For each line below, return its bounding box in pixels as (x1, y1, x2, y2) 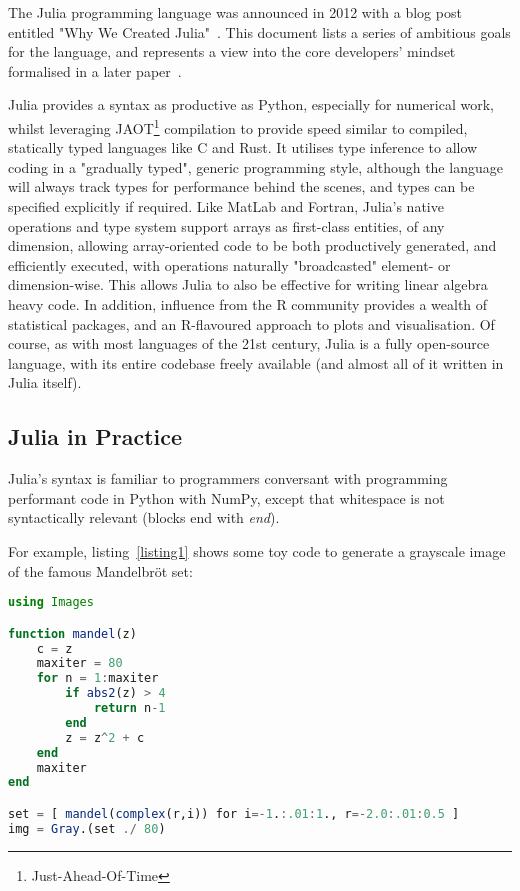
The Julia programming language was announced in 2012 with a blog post (8, 2, 462, 22)
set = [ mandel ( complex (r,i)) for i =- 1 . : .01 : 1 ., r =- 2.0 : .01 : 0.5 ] (8, 806, 460, 821)
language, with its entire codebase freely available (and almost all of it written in (8, 352, 504, 373)
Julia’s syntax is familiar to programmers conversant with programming (8, 468, 448, 489)
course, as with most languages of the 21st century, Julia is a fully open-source (8, 333, 490, 354)
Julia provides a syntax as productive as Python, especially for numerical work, (8, 94, 494, 115)
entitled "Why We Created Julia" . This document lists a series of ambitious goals (8, 21, 511, 42)
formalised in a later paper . (8, 60, 182, 81)
